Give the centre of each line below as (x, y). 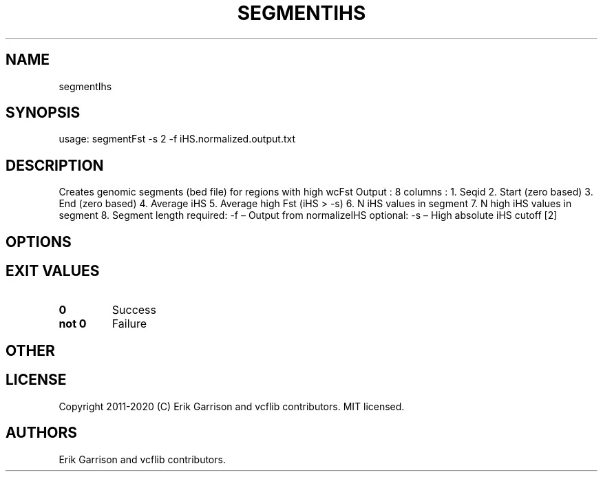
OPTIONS (39, 242)
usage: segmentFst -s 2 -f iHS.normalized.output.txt (177, 139)
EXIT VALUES (53, 271)
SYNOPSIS (43, 113)
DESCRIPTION (55, 165)
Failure (129, 323)
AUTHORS (42, 433)
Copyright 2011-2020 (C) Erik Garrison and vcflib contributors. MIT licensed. (232, 406)
